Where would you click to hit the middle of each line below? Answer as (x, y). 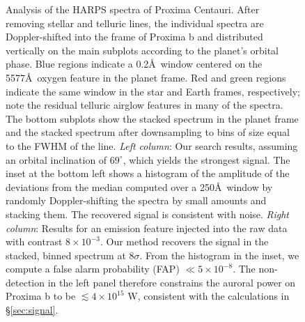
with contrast (34, 242)
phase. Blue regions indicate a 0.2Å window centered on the (134, 64)
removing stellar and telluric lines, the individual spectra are (135, 23)
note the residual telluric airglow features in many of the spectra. (144, 105)
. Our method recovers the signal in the (184, 242)
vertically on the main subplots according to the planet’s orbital (142, 50)
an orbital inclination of (56, 159)
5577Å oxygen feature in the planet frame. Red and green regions (146, 77)
